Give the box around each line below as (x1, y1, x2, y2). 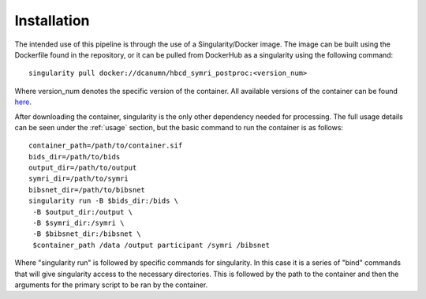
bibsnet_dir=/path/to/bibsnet (28, 185, 146, 194)
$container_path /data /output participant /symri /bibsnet (32, 241, 270, 249)
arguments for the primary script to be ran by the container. (14, 280, 208, 290)
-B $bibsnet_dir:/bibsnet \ (32, 230, 141, 238)
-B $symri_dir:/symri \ (32, 219, 125, 228)
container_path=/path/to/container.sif (28, 141, 183, 150)
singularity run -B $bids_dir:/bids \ (28, 196, 179, 205)
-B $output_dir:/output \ (32, 207, 133, 216)
